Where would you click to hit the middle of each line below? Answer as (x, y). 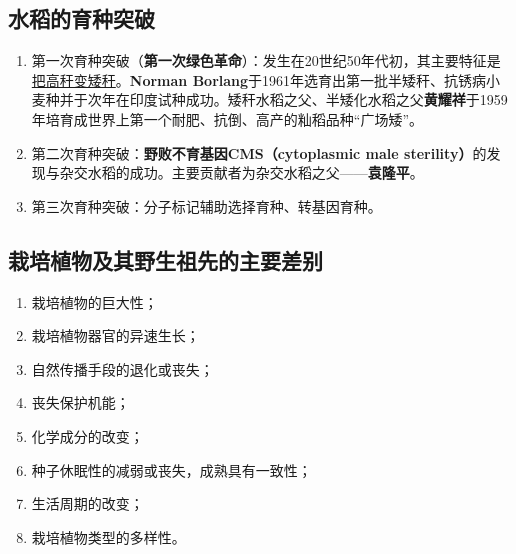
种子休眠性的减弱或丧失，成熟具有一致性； (171, 469)
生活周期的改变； (87, 503)
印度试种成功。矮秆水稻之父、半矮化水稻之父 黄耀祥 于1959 (318, 99)
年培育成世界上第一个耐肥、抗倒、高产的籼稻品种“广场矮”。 (227, 118)
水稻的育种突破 (81, 18)
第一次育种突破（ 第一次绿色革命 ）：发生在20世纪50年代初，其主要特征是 (266, 60)
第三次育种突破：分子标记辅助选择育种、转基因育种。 (206, 205)
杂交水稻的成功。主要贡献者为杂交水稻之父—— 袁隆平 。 (241, 172)
